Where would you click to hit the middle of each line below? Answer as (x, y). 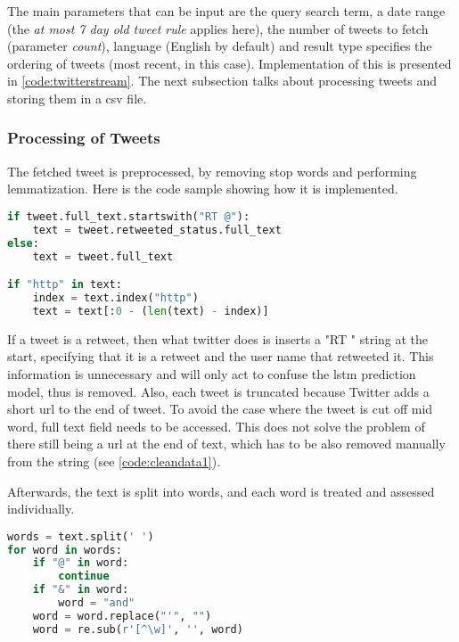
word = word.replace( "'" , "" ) (122, 616)
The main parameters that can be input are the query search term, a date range (226, 11)
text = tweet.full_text (103, 256)
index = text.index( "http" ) (115, 298)
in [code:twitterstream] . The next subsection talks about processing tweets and (222, 81)
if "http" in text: (65, 285)
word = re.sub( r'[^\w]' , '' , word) (138, 629)
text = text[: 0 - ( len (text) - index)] (151, 311)
